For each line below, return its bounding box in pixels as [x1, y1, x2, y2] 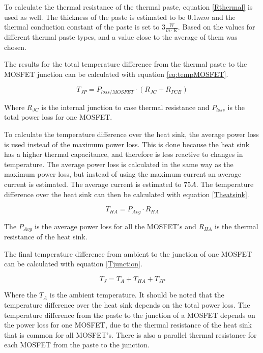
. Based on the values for [178, 21, 255, 32]
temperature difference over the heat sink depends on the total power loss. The [4, 299, 250, 310]
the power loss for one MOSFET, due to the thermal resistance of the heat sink [4, 319, 252, 330]
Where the [4, 289, 37, 300]
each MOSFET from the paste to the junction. [4, 339, 150, 350]
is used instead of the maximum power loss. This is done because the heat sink [4, 139, 250, 149]
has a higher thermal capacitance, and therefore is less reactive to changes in [4, 149, 243, 159]
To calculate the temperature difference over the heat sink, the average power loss [4, 129, 259, 140]
